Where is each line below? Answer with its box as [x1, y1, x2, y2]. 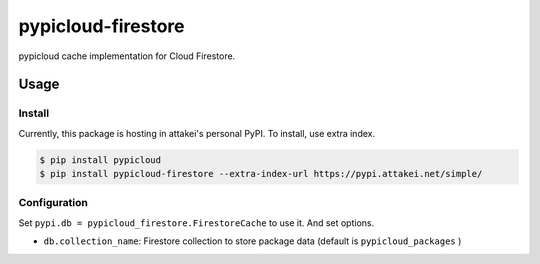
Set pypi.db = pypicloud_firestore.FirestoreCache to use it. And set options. [18, 216, 375, 229]
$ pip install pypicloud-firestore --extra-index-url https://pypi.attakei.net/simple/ [39, 168, 483, 180]
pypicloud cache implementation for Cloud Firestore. [18, 50, 236, 62]
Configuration [18, 196, 89, 210]
